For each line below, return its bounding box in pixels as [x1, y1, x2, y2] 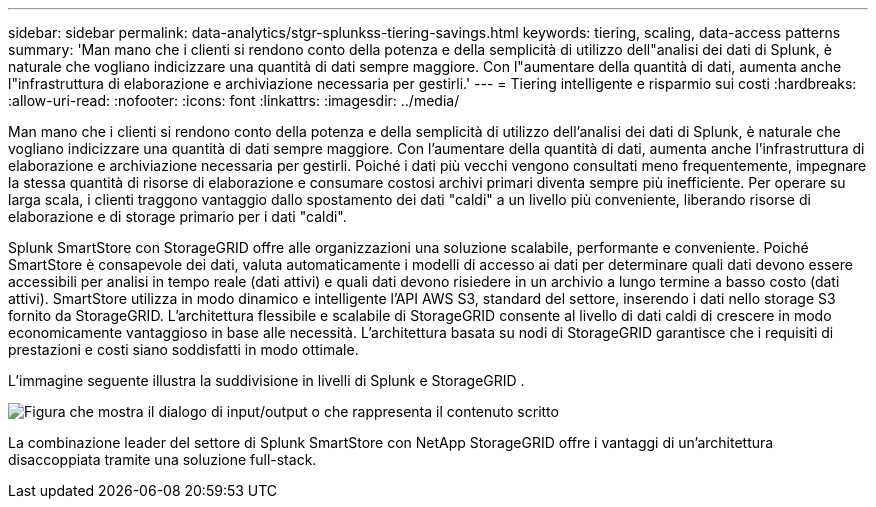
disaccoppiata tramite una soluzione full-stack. [8, 451, 317, 468]
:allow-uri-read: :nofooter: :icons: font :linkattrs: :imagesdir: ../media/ [8, 92, 460, 109]
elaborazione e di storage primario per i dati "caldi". [8, 208, 347, 225]
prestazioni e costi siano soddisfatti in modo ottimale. [8, 341, 359, 358]
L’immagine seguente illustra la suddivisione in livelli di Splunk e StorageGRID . [8, 372, 525, 389]
